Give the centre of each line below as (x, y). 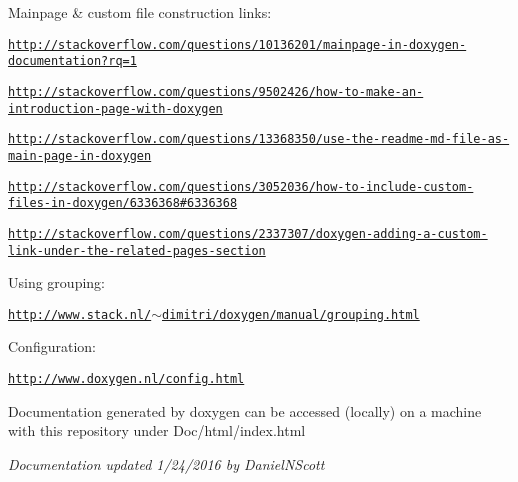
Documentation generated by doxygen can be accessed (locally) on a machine (245, 410)
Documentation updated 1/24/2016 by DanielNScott (166, 463)
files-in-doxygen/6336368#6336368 (123, 203)
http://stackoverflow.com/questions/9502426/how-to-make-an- (216, 91)
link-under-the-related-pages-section (137, 250)
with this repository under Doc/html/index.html (157, 430)
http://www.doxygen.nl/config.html (126, 379)
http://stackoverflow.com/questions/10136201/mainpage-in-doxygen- (237, 44)
